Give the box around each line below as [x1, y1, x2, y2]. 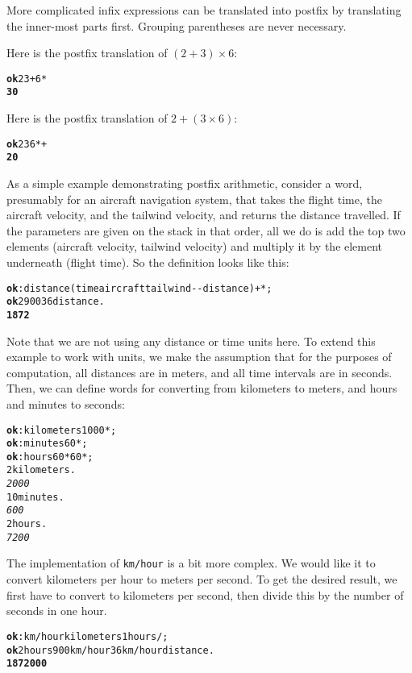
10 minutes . [6, 491, 65, 503]
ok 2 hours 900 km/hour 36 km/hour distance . [6, 644, 214, 656]
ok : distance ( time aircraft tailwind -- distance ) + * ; [6, 282, 273, 294]
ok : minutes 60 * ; [6, 438, 88, 450]
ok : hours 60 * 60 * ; [6, 451, 94, 463]
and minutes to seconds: [6, 395, 125, 412]
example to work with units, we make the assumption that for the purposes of [6, 348, 392, 365]
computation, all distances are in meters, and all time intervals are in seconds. [6, 364, 393, 380]
